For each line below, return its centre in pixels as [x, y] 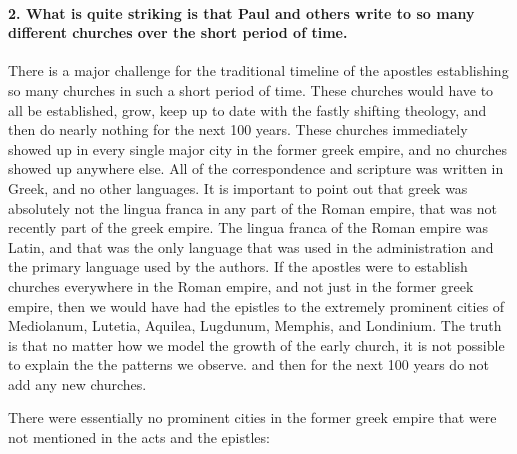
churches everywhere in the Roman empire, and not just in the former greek [241, 285]
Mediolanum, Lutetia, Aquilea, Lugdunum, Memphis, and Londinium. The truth [255, 325]
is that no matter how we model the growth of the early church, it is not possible [256, 344]
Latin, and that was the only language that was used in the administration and [251, 246]
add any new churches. [77, 383]
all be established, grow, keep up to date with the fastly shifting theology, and [247, 109]
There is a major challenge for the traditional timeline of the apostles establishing [258, 70]
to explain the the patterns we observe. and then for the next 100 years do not [249, 364]
